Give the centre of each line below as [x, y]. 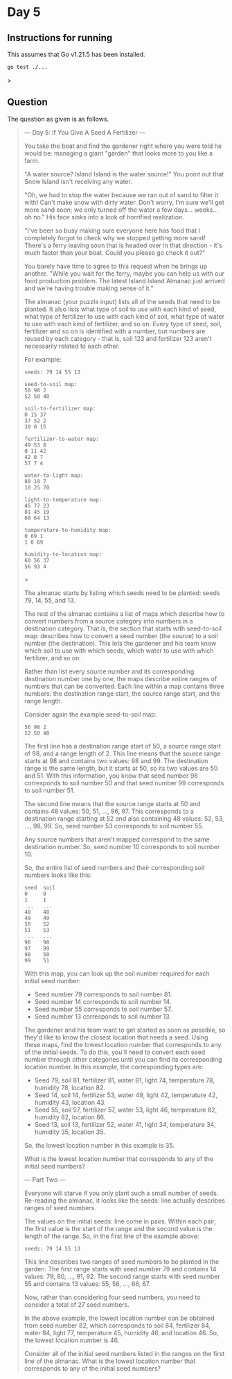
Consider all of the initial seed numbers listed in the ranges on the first [124, 1353]
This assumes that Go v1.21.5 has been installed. [76, 54]
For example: [43, 359]
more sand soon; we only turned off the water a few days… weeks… [121, 210]
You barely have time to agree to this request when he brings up [116, 266]
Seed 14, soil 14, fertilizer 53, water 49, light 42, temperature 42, [126, 1095]
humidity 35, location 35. [70, 1132]
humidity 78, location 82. [70, 1087]
